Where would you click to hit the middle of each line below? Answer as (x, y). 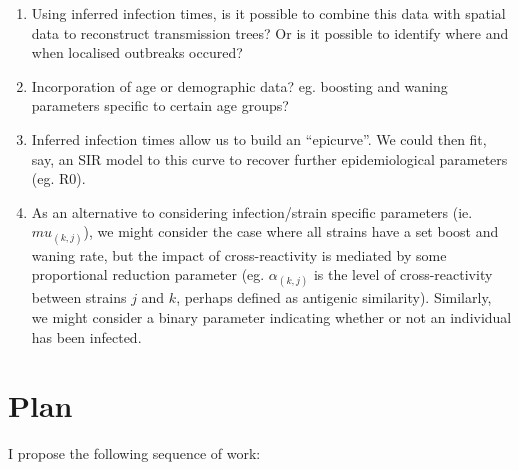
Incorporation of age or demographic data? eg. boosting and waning (239, 85)
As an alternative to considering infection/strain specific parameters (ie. (252, 211)
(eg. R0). (58, 178)
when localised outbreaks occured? (137, 52)
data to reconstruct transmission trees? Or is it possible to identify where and (270, 32)
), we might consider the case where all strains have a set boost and (291, 231)
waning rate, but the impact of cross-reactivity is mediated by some (239, 254)
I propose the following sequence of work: (134, 453)
